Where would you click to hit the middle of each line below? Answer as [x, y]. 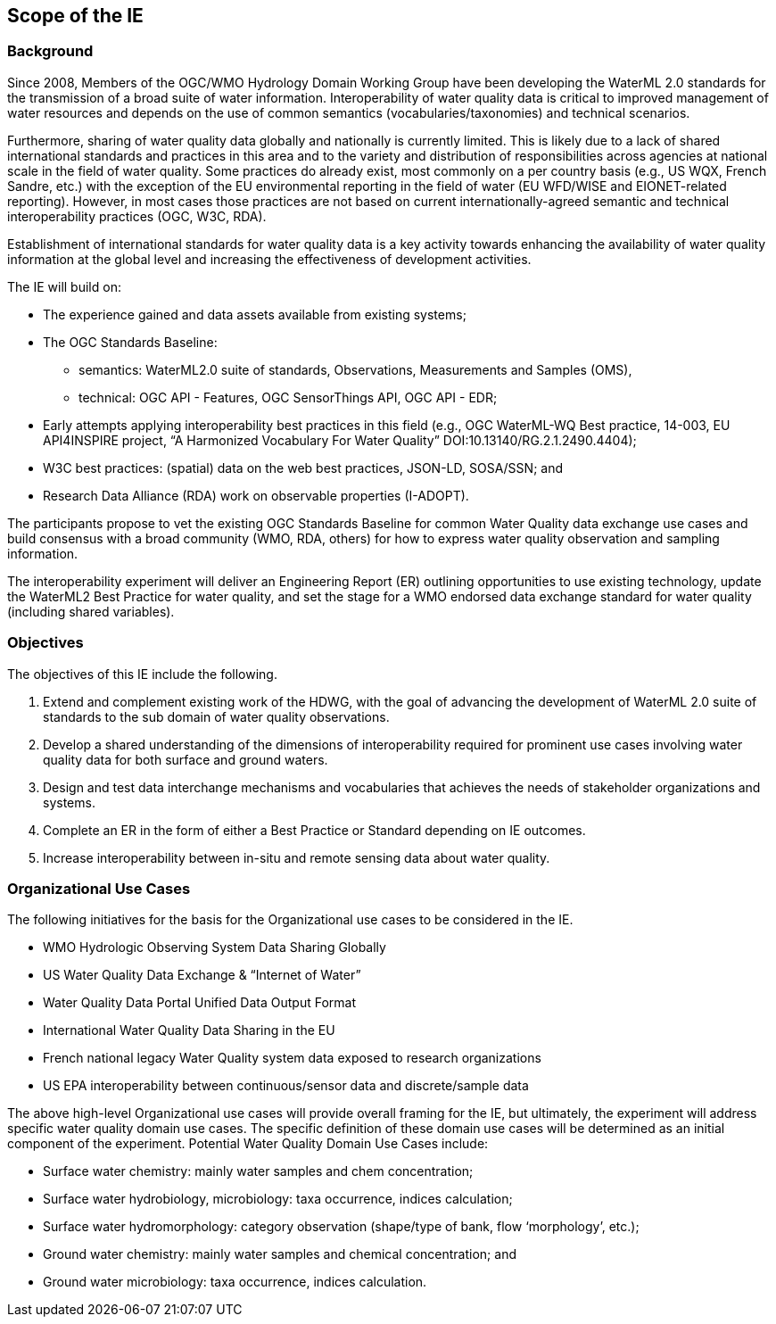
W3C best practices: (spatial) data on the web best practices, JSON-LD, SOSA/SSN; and [303, 468]
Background [50, 51]
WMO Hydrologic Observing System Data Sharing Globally [215, 947]
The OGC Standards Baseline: [130, 342]
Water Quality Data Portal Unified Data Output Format [200, 1003]
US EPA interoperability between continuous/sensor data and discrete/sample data [286, 1086]
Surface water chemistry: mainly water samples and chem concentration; [258, 1171]
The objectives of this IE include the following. [142, 674]
